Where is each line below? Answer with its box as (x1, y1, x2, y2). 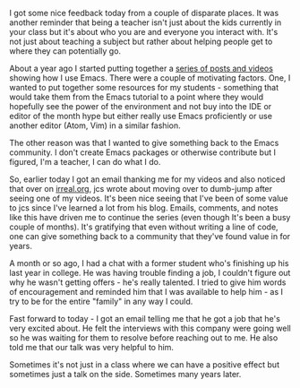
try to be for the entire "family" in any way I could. (9, 296, 193, 306)
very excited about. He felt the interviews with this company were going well (9, 323, 291, 333)
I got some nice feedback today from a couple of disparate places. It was (9, 8, 279, 18)
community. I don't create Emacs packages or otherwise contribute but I (9, 147, 276, 158)
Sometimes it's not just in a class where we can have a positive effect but (9, 359, 280, 370)
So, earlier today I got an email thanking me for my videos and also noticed (9, 174, 286, 185)
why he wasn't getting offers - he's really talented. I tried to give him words (9, 277, 287, 288)
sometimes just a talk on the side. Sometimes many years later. (9, 369, 242, 379)
